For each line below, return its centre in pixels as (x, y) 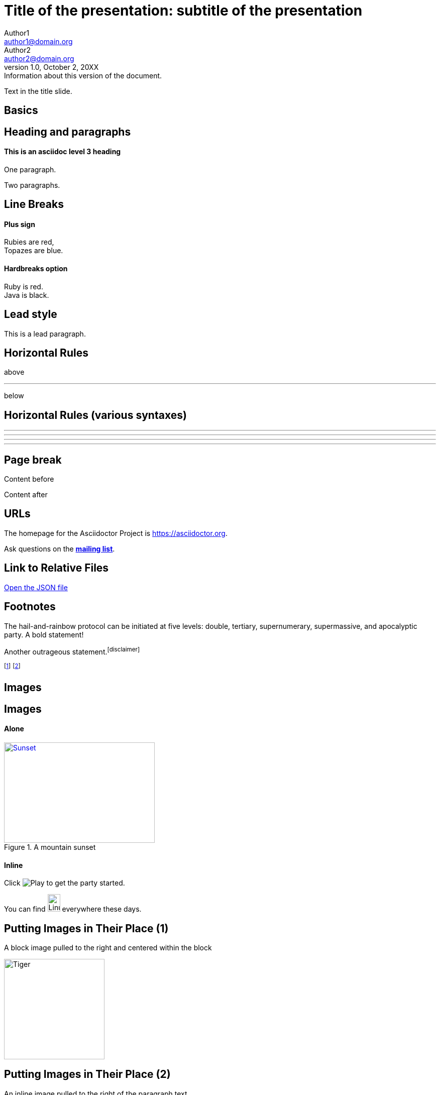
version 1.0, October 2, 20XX (51, 67)
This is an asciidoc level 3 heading (63, 152)
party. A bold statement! (44, 634)
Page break (33, 460)
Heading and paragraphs (68, 132)
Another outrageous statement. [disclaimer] (72, 651)
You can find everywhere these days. (73, 909)
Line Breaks (34, 204)
